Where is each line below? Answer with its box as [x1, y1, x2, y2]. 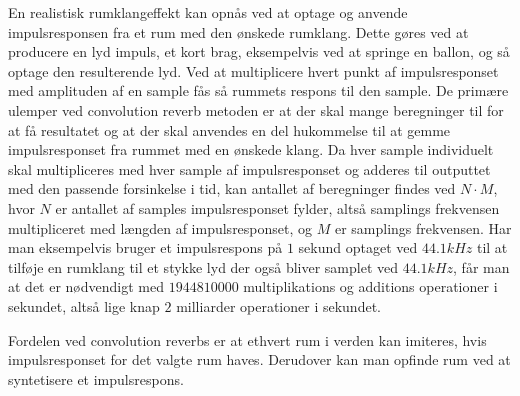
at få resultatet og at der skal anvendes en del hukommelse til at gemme [8, 119, 451, 140]
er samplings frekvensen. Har [334, 217, 512, 238]
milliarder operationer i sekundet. [176, 295, 381, 316]
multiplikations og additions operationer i [243, 276, 498, 297]
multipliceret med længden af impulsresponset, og [8, 217, 313, 238]
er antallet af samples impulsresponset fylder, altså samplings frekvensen [55, 197, 500, 218]
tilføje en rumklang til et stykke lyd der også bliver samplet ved [8, 256, 399, 277]
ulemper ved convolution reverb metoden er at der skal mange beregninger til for [8, 99, 504, 120]
